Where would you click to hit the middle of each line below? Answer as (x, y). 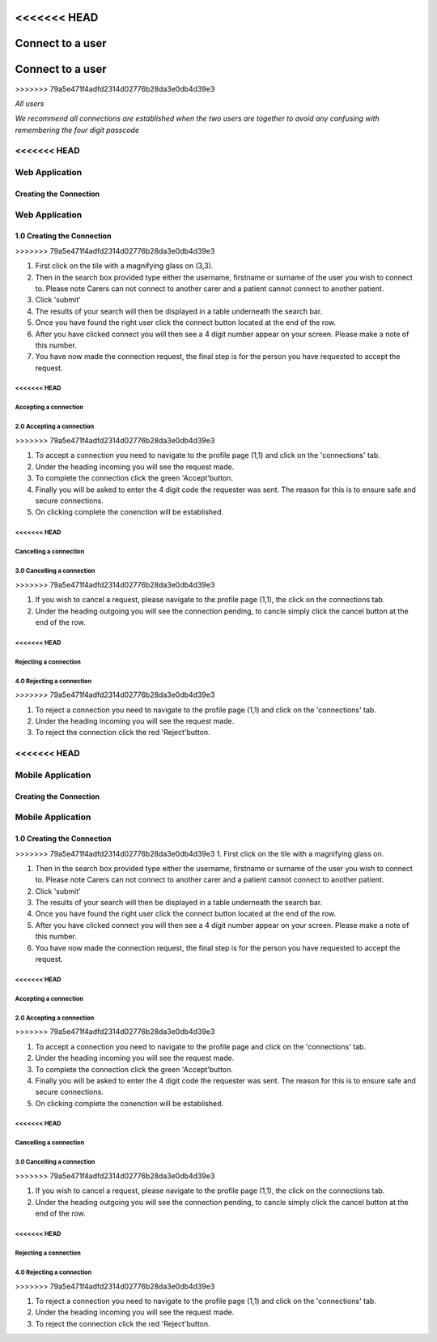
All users (30, 103)
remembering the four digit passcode (77, 130)
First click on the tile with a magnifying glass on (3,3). (124, 266)
